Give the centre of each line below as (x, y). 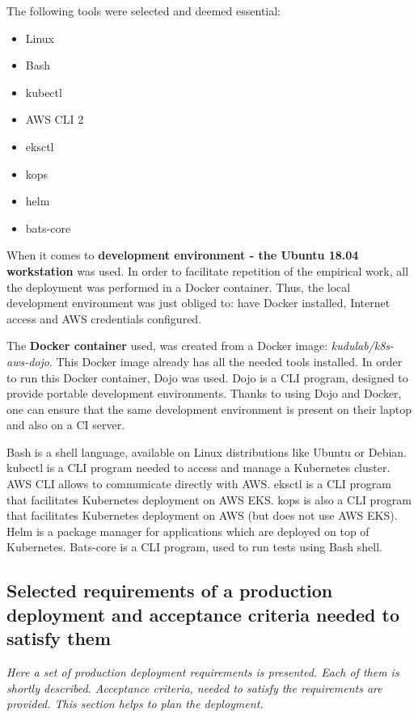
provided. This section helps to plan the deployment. (135, 704)
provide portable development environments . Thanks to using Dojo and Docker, (204, 393)
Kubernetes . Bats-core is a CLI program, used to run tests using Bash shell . (194, 547)
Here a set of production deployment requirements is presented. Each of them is (203, 672)
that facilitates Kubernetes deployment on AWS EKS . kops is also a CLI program (209, 499)
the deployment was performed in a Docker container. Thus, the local (179, 287)
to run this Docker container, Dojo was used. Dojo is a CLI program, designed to (207, 377)
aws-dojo (28, 361)
